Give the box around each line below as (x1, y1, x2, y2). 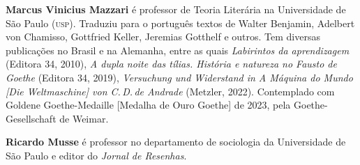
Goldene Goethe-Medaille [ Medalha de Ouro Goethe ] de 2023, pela (6, 97, 291, 112)
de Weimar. (59, 111, 109, 125)
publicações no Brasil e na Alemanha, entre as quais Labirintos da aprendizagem (6, 42, 350, 57)
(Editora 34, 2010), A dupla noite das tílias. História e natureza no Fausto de (6, 56, 337, 71)
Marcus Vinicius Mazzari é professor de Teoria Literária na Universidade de (6, 2, 346, 16)
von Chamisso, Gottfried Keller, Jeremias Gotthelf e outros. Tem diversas (6, 29, 320, 44)
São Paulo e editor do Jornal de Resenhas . (6, 148, 187, 162)
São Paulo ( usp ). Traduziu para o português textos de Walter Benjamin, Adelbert (6, 15, 355, 30)
